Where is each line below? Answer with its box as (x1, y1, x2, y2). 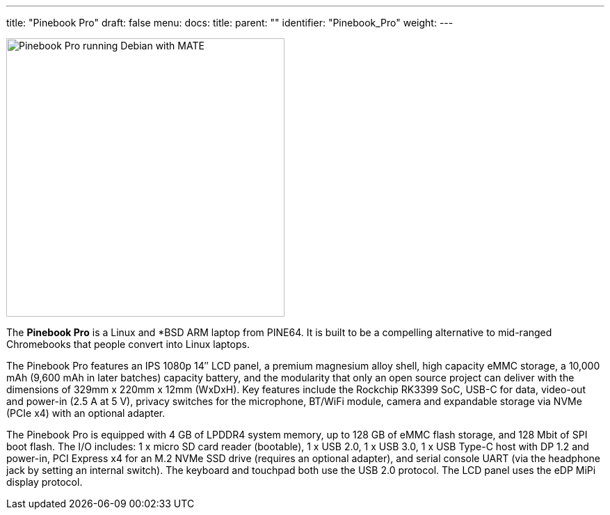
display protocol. (6, 476, 83, 488)
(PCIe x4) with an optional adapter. (6, 407, 166, 419)
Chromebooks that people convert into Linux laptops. (6, 338, 250, 350)
